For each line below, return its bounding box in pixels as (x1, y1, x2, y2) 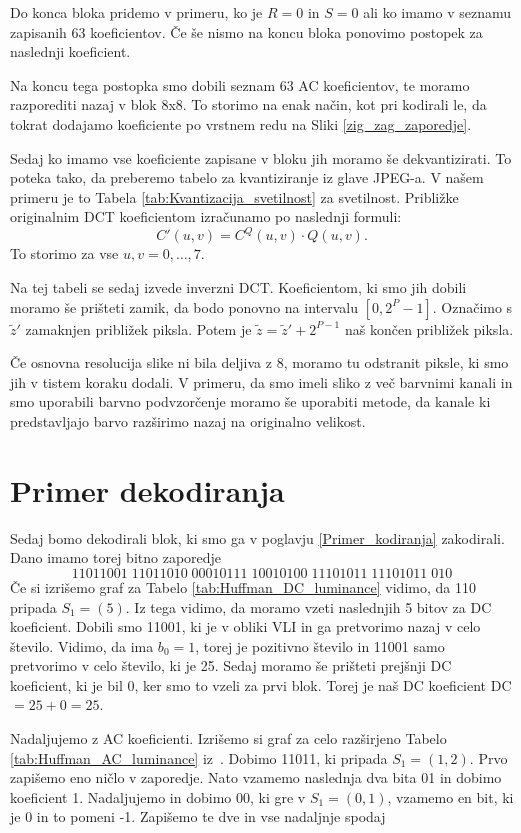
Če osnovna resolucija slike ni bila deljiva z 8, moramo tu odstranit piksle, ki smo (10, 352, 509, 373)
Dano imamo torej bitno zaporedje (10, 547, 222, 568)
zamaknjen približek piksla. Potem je (25, 318, 252, 339)
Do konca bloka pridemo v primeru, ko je (10, 2, 263, 22)
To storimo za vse (10, 243, 119, 264)
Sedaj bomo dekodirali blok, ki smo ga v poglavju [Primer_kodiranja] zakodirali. (10, 527, 505, 548)
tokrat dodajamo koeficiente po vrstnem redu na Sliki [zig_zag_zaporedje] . (10, 113, 472, 134)
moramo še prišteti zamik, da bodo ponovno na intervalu (10, 296, 358, 317)
